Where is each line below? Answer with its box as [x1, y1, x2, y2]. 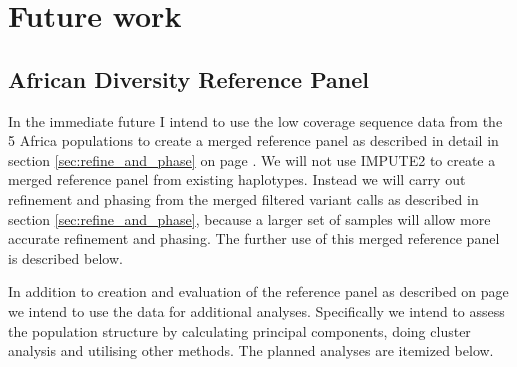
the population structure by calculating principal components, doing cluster [8, 320, 471, 341]
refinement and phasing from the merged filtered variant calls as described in [8, 188, 479, 209]
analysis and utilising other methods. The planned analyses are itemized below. [8, 340, 494, 361]
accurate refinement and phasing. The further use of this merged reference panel [8, 228, 500, 249]
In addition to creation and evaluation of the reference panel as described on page [8, 281, 509, 302]
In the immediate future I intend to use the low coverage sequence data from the [8, 110, 503, 131]
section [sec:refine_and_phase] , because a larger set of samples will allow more [8, 208, 491, 229]
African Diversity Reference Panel [8, 63, 369, 94]
